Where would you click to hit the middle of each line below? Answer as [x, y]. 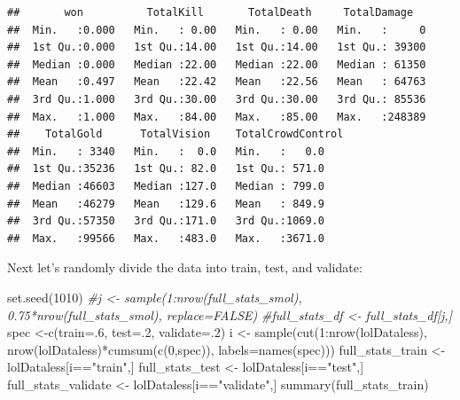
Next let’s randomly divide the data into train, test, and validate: [185, 267]
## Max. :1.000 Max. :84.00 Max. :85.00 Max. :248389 [217, 117]
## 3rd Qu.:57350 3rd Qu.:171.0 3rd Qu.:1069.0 [166, 221]
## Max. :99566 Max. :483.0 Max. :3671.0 [166, 238]
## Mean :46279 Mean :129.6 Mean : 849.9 [166, 204]
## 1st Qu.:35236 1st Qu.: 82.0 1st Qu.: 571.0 [166, 169]
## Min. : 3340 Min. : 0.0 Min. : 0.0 [166, 151]
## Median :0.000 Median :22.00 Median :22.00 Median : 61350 [217, 64]
